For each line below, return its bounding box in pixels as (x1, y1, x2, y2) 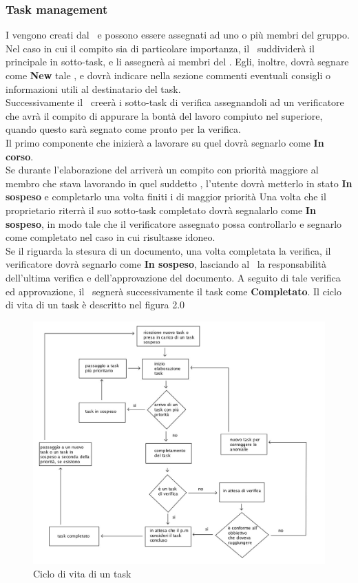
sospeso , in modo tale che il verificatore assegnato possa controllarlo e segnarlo (6, 216, 342, 231)
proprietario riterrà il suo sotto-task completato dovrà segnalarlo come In (6, 202, 316, 217)
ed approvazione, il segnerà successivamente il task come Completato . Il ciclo (6, 284, 341, 298)
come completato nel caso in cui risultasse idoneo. (6, 230, 215, 244)
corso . (6, 149, 34, 163)
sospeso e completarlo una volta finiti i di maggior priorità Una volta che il (6, 189, 326, 204)
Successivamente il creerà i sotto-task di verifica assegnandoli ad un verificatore (6, 95, 344, 109)
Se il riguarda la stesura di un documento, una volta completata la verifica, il (6, 243, 331, 257)
